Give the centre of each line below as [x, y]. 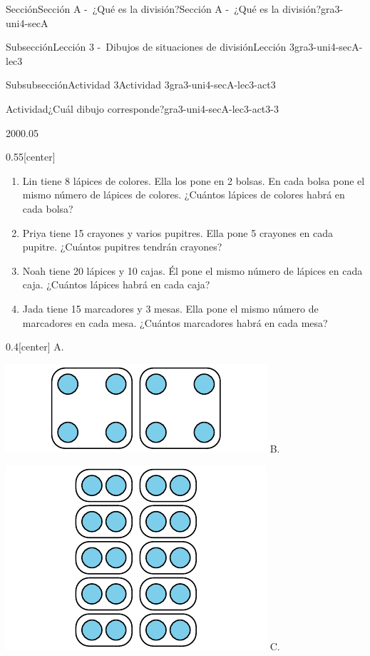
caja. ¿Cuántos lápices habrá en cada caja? [116, 284]
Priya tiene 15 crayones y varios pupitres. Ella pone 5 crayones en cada [178, 232]
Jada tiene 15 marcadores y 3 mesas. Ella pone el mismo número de [170, 308]
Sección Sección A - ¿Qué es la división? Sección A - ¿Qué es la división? [164, 9]
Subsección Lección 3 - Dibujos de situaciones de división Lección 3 [150, 47]
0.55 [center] [31, 157]
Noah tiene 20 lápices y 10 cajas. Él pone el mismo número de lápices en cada [192, 270]
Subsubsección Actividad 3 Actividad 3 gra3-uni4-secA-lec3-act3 [141, 85]
